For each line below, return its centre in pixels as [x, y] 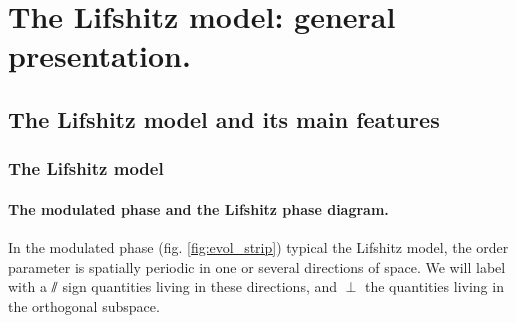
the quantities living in [434, 286]
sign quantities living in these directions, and [200, 286]
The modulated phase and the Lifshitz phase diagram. [198, 208]
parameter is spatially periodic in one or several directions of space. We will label [257, 266]
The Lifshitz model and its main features [224, 118]
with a [27, 286]
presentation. [99, 55]
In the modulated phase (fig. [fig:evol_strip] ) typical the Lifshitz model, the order [258, 246]
